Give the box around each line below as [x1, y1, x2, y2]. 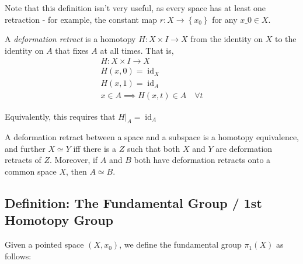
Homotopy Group [5, 211, 114, 229]
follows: [5, 249, 32, 262]
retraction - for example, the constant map [5, 13, 158, 25]
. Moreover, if [50, 154, 98, 166]
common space [5, 165, 57, 178]
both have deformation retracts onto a [134, 154, 271, 166]
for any [212, 13, 238, 25]
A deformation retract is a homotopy [5, 33, 136, 45]
